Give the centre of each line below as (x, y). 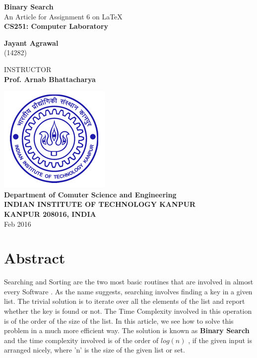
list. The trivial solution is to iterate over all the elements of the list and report (125, 301)
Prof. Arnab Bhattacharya (50, 79)
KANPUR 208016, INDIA (50, 214)
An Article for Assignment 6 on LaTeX (63, 16)
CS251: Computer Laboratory (56, 26)
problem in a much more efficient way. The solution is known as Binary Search (127, 330)
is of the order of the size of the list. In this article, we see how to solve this (119, 320)
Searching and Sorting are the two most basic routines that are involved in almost (129, 282)
